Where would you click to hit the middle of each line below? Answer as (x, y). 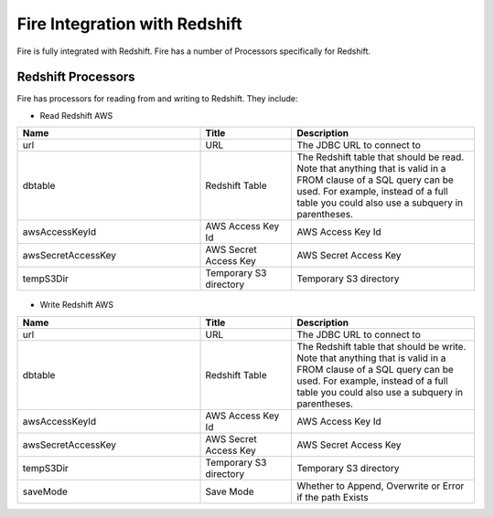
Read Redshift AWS (76, 115)
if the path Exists (333, 497)
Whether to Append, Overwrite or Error (381, 486)
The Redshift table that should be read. (381, 157)
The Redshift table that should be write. (381, 346)
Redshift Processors (76, 77)
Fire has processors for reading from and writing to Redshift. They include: (157, 99)
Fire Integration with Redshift (129, 24)
